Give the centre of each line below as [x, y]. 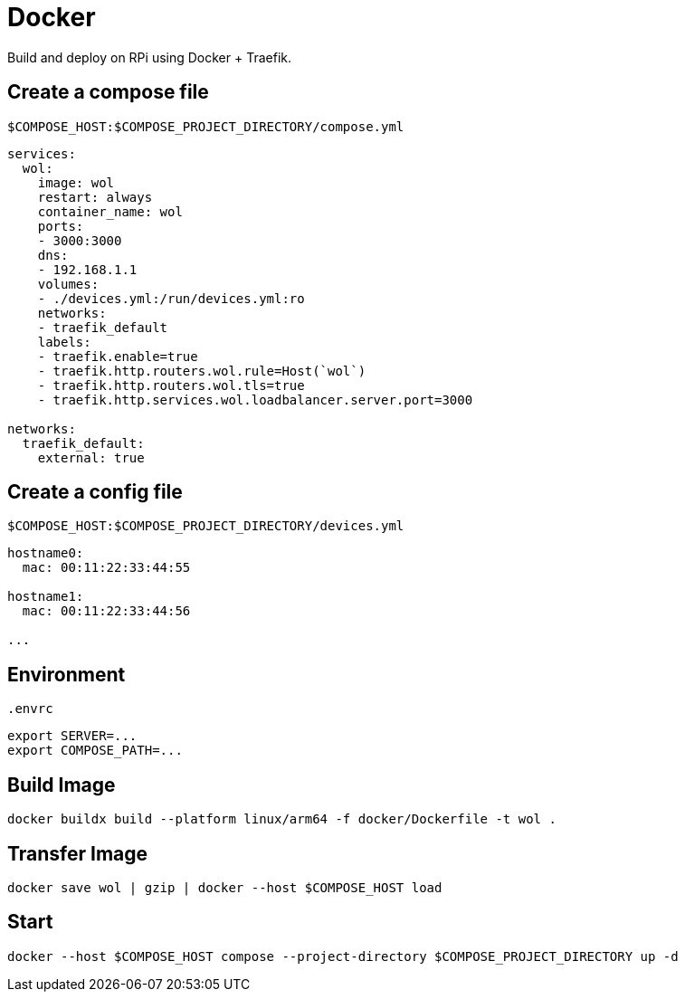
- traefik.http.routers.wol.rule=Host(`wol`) [202, 371]
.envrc [30, 709]
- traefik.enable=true [118, 356]
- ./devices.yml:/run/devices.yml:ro [171, 298]
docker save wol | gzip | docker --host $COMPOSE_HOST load [225, 887]
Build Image [62, 785]
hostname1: [46, 597]
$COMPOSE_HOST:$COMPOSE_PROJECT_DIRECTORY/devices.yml [206, 526]
